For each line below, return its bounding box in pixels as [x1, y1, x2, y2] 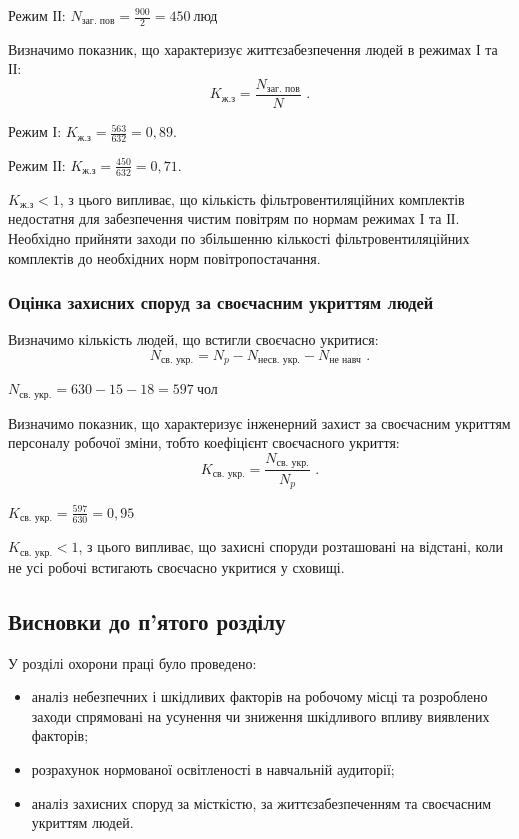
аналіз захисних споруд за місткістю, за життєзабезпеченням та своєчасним [31, 792, 492, 813]
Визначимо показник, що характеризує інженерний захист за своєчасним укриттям [8, 412, 511, 433]
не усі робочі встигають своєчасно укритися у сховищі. [8, 556, 345, 577]
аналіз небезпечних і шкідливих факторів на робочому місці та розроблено [31, 686, 488, 707]
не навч [329, 355, 361, 366]
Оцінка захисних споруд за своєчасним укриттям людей [8, 290, 434, 315]
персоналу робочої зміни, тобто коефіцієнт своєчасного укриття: [8, 432, 400, 453]
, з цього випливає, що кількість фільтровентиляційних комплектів [59, 188, 465, 209]
